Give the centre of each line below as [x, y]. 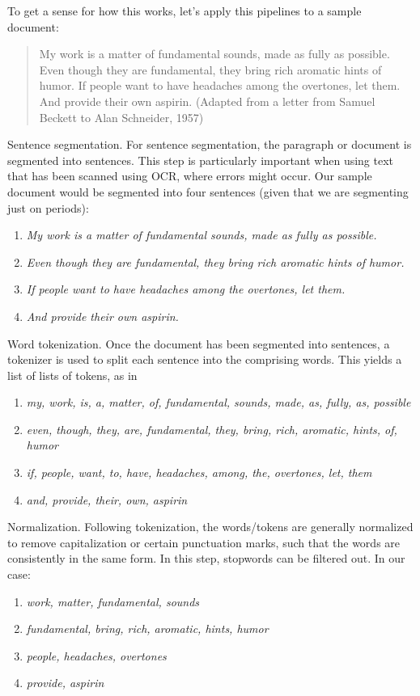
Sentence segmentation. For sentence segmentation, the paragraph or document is [210, 144]
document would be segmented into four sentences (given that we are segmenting [208, 191]
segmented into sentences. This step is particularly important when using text [201, 160]
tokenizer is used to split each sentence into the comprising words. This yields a [205, 359]
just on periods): [48, 207]
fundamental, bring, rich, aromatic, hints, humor [147, 629]
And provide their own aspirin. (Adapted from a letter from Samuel [207, 101]
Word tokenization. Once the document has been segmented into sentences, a [199, 343]
